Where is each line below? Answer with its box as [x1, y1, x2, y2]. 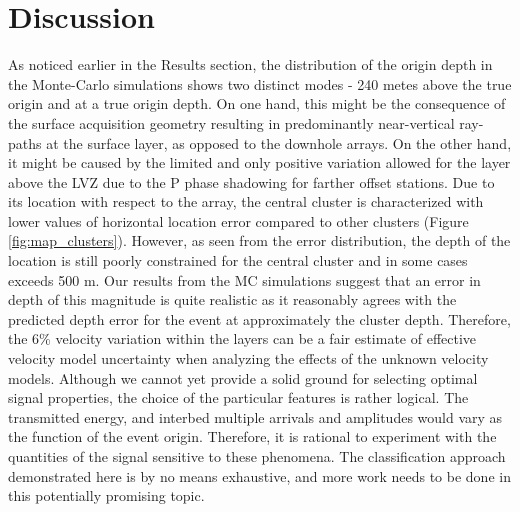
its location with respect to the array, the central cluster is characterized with [8, 191, 484, 212]
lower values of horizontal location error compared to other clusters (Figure [8, 210, 469, 231]
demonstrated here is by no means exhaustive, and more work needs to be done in [8, 465, 511, 486]
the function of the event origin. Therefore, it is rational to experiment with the [8, 426, 497, 447]
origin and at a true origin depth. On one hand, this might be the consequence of [8, 93, 506, 114]
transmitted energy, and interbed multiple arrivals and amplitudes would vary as [8, 406, 503, 427]
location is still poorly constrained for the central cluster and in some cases [8, 250, 468, 271]
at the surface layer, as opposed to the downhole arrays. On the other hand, [46, 132, 512, 153]
